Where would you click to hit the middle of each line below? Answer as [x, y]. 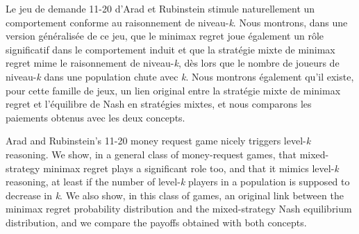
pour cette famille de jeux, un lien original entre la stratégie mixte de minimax [173, 90]
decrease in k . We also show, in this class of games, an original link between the [175, 195]
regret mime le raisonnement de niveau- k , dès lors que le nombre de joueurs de [173, 63]
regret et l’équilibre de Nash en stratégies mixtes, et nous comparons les [159, 104]
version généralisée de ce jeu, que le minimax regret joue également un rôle [165, 36]
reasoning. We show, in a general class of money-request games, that [151, 154]
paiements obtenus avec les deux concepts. [95, 117]
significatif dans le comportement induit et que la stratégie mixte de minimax [170, 49]
